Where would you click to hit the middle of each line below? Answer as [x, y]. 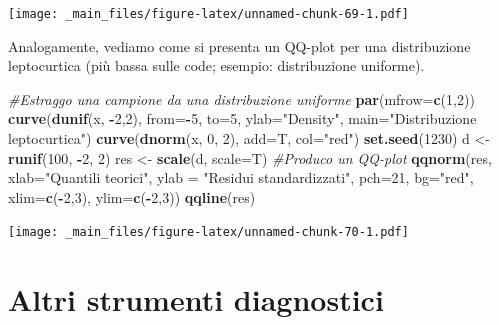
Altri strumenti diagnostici [196, 299]
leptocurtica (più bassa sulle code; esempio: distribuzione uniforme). [216, 65]
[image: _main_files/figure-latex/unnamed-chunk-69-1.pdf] [208, 14]
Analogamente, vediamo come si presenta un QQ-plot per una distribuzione [239, 45]
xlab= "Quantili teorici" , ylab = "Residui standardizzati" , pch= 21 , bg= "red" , [241, 177]
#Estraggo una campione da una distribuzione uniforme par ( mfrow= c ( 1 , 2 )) [241, 98]
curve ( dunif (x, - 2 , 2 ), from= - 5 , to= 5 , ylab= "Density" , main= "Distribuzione [242, 118]
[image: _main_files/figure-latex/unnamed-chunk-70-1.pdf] [208, 232]
